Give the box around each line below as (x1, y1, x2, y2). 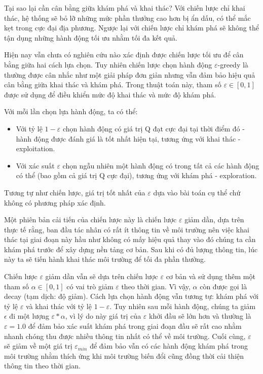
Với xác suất (16, 160, 55, 171)
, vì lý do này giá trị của (65, 311, 141, 321)
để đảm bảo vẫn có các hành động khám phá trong (90, 341, 248, 351)
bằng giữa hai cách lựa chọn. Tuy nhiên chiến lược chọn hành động (4, 59, 212, 70)
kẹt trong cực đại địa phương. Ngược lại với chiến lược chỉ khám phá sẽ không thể (4, 22, 259, 33)
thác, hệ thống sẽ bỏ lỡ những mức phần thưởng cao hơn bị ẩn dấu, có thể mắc (4, 12, 251, 23)
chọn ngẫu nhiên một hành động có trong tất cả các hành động (62, 160, 259, 171)
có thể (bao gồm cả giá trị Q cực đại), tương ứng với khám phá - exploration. (16, 170, 257, 181)
